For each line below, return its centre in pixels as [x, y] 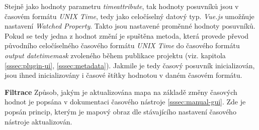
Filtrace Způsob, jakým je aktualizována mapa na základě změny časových [121, 92]
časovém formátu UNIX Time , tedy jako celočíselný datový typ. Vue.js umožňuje [129, 16]
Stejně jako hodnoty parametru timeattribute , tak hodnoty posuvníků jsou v [122, 6]
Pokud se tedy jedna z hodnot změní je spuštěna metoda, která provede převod [127, 35]
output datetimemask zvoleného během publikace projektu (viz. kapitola [115, 55]
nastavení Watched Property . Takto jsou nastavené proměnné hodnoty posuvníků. [130, 26]
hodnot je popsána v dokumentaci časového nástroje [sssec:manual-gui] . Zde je [125, 102]
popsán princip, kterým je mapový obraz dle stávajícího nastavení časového [120, 111]
